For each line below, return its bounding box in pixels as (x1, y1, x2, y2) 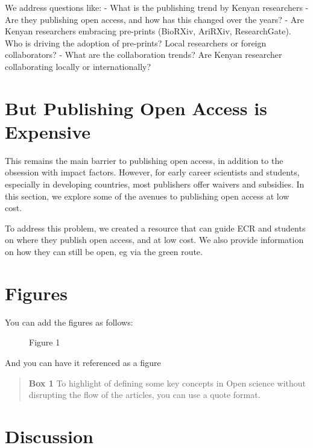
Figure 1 (29, 336, 60, 349)
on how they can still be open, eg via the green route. (5, 245, 203, 258)
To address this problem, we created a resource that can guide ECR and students (5, 221, 306, 234)
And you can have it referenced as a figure (5, 356, 161, 368)
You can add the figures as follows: (5, 315, 133, 328)
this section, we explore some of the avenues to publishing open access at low (5, 189, 289, 202)
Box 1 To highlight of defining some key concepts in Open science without (28, 376, 306, 389)
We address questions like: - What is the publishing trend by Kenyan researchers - (5, 1, 309, 13)
